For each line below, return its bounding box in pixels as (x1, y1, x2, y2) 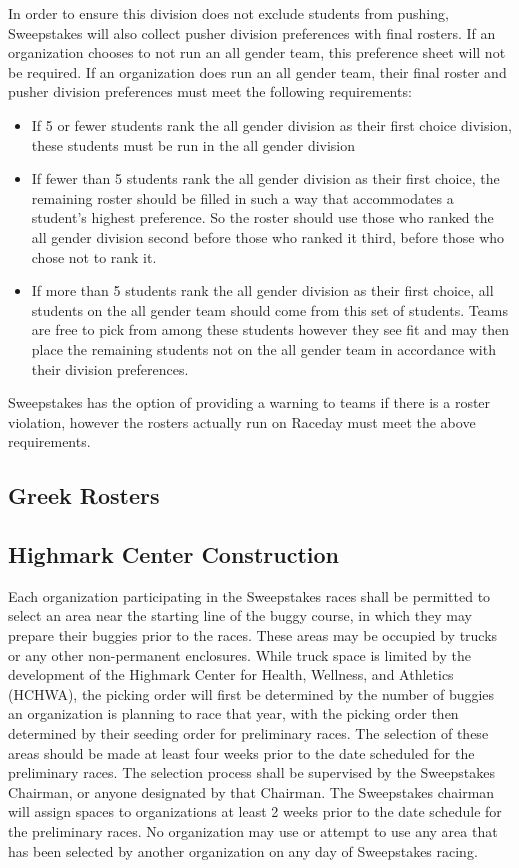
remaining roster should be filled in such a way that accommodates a (31, 187, 454, 208)
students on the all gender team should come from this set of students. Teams (31, 299, 509, 320)
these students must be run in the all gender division (31, 134, 356, 155)
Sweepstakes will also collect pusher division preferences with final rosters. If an (8, 22, 496, 43)
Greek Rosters (8, 480, 160, 511)
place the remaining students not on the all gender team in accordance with (31, 338, 496, 359)
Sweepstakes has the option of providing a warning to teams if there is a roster (8, 392, 491, 413)
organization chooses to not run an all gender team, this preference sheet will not (8, 42, 506, 63)
